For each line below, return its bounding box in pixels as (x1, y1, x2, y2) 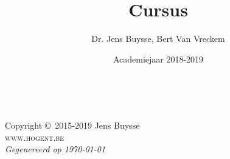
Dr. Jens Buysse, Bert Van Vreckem (91, 32, 225, 45)
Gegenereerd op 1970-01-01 (5, 143, 106, 155)
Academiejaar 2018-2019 (113, 52, 204, 65)
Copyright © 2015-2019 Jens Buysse (5, 118, 140, 131)
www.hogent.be (5, 130, 64, 143)
